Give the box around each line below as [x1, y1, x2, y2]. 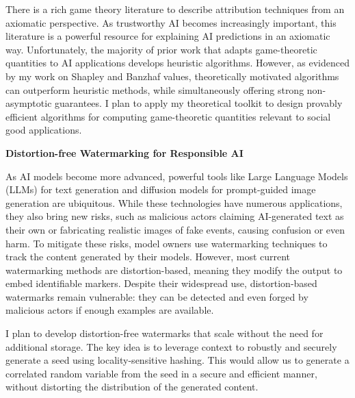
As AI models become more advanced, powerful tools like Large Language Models [5, 169, 348, 183]
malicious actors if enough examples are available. [5, 303, 214, 317]
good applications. [5, 123, 82, 137]
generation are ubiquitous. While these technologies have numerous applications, [5, 195, 343, 210]
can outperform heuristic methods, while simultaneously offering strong [5, 82, 304, 97]
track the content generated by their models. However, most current [5, 249, 291, 264]
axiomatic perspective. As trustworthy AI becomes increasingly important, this [5, 15, 337, 29]
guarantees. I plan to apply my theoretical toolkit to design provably [55, 96, 343, 110]
